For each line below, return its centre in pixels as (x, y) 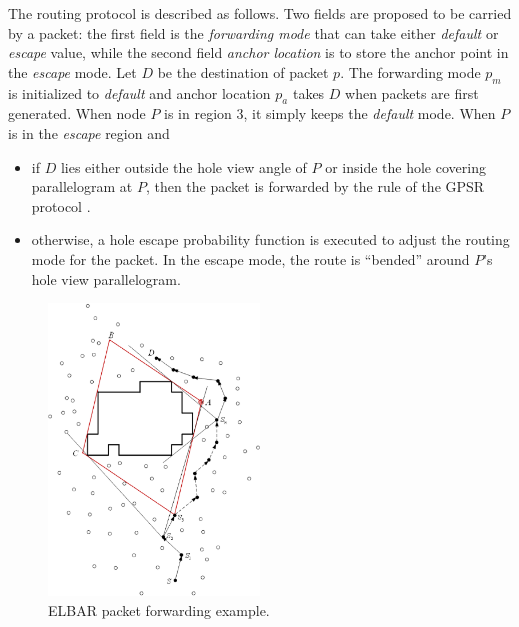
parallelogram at (82, 186)
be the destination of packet (243, 71)
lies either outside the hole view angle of (183, 166)
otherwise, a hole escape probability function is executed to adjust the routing (270, 239)
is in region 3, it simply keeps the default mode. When (330, 113)
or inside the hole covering (405, 166)
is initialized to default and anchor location (139, 92)
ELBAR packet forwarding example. (159, 609)
